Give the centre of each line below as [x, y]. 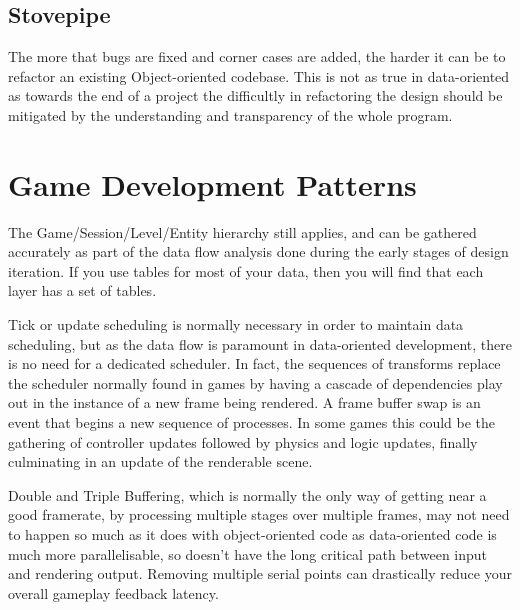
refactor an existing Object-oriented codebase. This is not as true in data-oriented [259, 75]
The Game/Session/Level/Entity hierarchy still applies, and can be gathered [242, 231]
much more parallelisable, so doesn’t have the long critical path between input [248, 553]
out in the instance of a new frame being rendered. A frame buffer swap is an [244, 402]
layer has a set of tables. [82, 290]
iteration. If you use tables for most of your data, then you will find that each [246, 270]
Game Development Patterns [212, 183]
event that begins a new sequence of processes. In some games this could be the [252, 422]
